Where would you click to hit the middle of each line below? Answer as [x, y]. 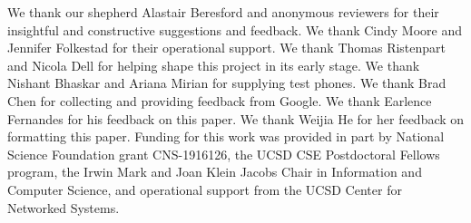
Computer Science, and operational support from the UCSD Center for [205, 189]
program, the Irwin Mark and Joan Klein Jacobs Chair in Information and [215, 172]
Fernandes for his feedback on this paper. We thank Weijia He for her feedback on [236, 118]
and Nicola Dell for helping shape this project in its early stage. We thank [214, 65]
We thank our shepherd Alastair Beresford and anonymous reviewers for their [223, 12]
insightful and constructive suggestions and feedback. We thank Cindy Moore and [235, 29]
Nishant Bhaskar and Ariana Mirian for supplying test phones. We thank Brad [227, 83]
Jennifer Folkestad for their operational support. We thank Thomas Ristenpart [227, 48]
